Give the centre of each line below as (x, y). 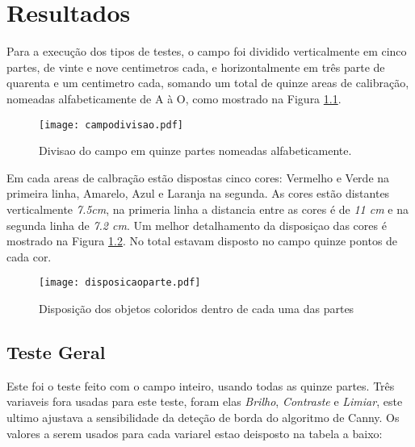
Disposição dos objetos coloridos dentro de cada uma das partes (197, 308)
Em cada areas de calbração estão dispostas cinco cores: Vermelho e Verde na (198, 177)
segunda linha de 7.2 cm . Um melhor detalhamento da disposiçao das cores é (197, 225)
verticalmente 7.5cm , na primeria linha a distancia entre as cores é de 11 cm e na (207, 209)
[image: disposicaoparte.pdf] (120, 283)
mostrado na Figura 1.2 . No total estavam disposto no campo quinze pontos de (202, 241)
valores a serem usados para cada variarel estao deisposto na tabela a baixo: (195, 433)
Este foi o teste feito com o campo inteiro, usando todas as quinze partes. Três (201, 385)
